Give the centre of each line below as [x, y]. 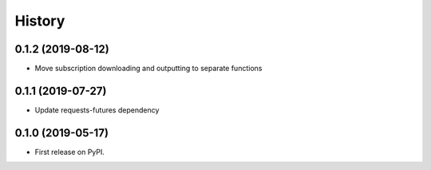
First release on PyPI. [70, 152]
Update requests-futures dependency [97, 110]
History [40, 21]
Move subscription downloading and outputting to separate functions [148, 69]
